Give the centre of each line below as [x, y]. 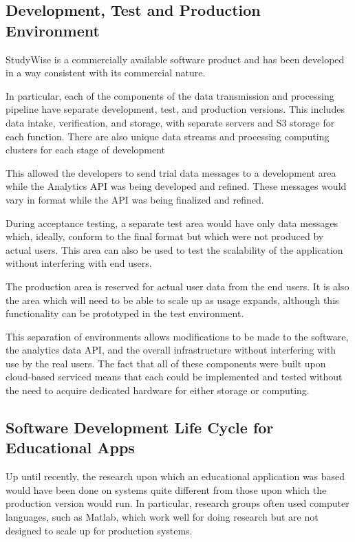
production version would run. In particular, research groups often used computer [177, 503]
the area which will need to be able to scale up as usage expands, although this [172, 300]
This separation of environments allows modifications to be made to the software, [177, 336]
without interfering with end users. [79, 263]
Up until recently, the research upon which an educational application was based [175, 476]
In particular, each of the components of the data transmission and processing [170, 95]
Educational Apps [70, 447]
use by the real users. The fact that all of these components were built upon [166, 363]
